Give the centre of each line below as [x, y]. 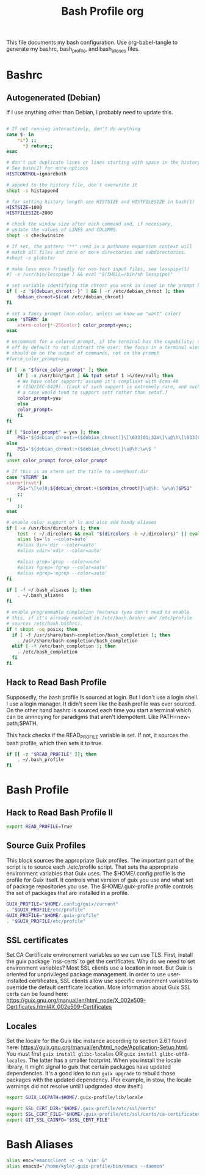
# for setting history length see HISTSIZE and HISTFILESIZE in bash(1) [101, 202]
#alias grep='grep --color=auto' [60, 562]
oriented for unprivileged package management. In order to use [86, 974]
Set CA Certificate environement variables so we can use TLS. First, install [100, 955]
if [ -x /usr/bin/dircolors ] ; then [53, 528]
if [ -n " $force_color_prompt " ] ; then [57, 370]
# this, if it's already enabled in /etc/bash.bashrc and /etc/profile [99, 618]
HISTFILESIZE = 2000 [30, 213]
